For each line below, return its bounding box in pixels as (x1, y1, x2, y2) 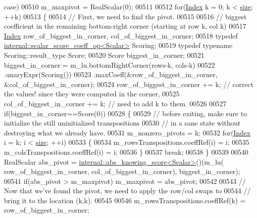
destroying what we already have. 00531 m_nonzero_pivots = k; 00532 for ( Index (4, 127, 251, 137)
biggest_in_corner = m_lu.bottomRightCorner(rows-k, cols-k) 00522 (4, 59, 215, 70)
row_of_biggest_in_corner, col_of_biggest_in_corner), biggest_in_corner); (4, 166, 240, 176)
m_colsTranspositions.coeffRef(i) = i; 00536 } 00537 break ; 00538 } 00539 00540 (4, 146, 249, 157)
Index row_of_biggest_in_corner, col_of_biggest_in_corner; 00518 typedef (4, 30, 238, 41)
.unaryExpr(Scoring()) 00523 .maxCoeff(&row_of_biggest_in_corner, (4, 69, 218, 80)
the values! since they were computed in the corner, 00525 (4, 88, 180, 99)
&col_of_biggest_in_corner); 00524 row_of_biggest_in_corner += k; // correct (4, 79, 254, 89)
